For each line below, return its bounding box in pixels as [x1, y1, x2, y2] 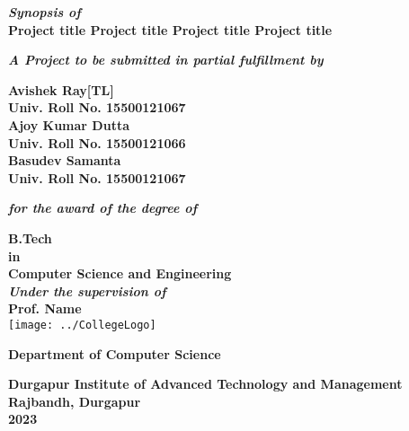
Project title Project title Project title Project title [8, 20, 333, 39]
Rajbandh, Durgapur [8, 391, 141, 410]
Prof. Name [8, 299, 82, 318]
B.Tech [8, 228, 52, 247]
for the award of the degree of [8, 198, 198, 217]
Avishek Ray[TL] [8, 80, 114, 99]
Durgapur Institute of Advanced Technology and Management [8, 374, 403, 393]
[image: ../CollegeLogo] [8, 318, 156, 331]
